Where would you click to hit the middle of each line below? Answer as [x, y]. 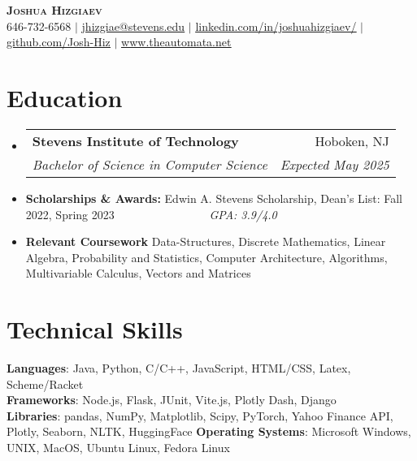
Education [65, 97]
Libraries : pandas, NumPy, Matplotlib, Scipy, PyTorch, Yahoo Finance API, [200, 415]
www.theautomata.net [176, 42]
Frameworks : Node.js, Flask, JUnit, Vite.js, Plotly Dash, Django [172, 400]
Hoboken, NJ [352, 140]
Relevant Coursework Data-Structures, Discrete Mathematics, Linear [206, 241]
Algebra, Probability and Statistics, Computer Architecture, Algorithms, [206, 257]
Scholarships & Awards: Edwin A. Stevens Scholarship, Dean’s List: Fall [214, 198]
